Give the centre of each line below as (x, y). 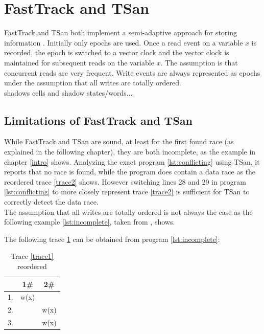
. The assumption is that (199, 62)
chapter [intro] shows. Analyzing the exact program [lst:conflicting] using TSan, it (132, 161)
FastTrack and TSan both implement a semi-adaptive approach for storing (121, 32)
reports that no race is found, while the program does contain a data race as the (130, 172)
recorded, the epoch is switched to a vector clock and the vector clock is (117, 52)
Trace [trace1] (32, 256)
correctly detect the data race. (51, 202)
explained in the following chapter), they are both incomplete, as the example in (130, 152)
